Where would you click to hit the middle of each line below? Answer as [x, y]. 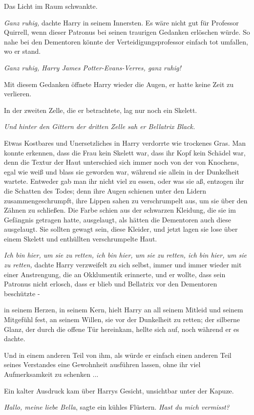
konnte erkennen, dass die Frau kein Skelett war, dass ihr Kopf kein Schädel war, [125, 152]
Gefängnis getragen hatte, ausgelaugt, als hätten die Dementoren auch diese [117, 219]
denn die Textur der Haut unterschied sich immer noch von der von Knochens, [122, 162]
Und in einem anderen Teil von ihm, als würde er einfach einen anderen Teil [118, 355]
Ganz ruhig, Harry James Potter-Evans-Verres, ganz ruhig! [93, 67]
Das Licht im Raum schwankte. [51, 6]
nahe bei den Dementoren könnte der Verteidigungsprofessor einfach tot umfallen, [126, 41]
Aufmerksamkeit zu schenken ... [51, 374]
